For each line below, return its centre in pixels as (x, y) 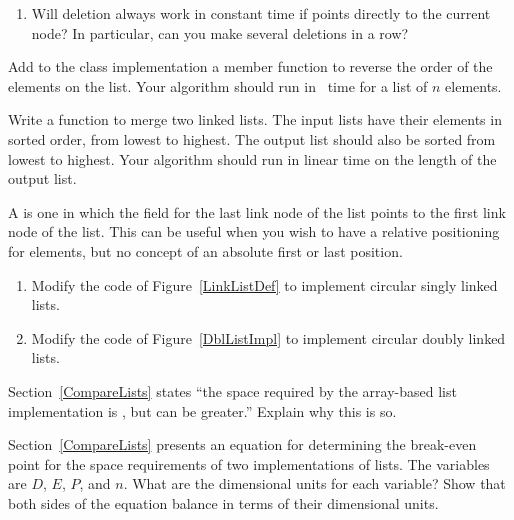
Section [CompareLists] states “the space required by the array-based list (232, 390)
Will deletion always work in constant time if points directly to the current (261, 13)
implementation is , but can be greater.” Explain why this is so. (202, 410)
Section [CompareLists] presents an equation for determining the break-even (242, 444)
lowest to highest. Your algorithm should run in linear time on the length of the (252, 158)
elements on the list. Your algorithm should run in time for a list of (218, 85)
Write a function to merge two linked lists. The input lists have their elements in (255, 119)
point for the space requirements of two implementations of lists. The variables (249, 463)
